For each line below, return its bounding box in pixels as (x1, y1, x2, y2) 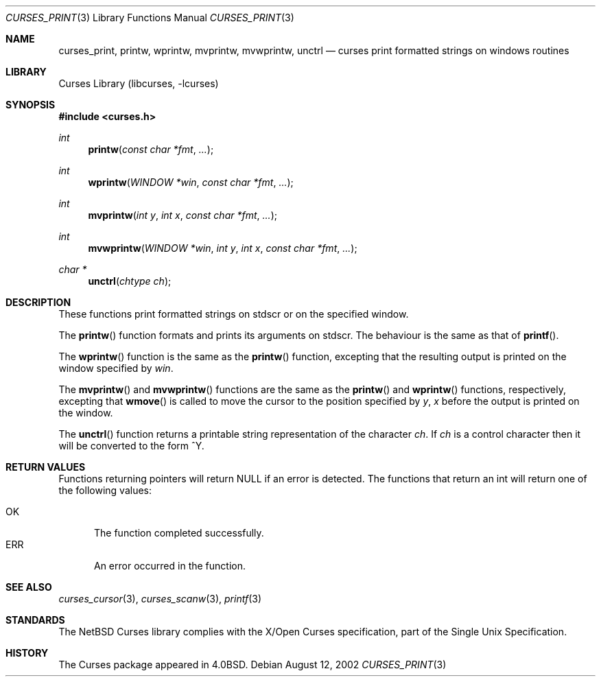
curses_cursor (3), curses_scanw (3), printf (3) (58, 593, 262, 604)
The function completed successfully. (94, 527, 264, 539)
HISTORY (5, 647, 49, 659)
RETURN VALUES (5, 461, 86, 473)
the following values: (58, 484, 152, 496)
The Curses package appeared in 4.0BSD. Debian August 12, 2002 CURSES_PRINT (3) (58, 659, 447, 670)
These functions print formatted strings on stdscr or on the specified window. (58, 308, 409, 320)
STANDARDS (5, 614, 65, 626)
